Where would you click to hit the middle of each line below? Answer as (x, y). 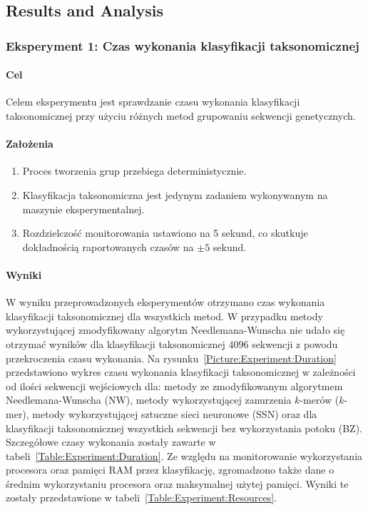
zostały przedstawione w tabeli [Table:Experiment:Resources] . (142, 498)
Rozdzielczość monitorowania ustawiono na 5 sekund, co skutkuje (165, 233)
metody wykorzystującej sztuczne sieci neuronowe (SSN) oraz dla (175, 413)
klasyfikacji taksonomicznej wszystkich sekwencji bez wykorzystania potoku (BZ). (184, 428)
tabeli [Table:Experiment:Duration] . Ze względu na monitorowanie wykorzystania (184, 455)
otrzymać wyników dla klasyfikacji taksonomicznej (116, 343)
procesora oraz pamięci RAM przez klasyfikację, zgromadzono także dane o (170, 470)
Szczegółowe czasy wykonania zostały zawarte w (111, 442)
